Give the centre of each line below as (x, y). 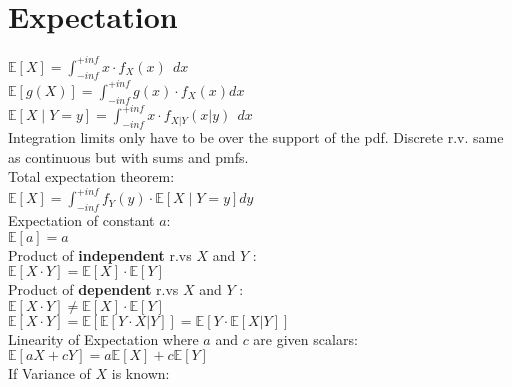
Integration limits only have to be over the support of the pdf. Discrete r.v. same (256, 137)
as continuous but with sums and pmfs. (128, 156)
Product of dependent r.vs (93, 289)
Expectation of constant (81, 220)
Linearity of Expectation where (103, 338)
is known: (140, 373)
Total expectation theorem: (91, 176)
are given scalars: (305, 338)
